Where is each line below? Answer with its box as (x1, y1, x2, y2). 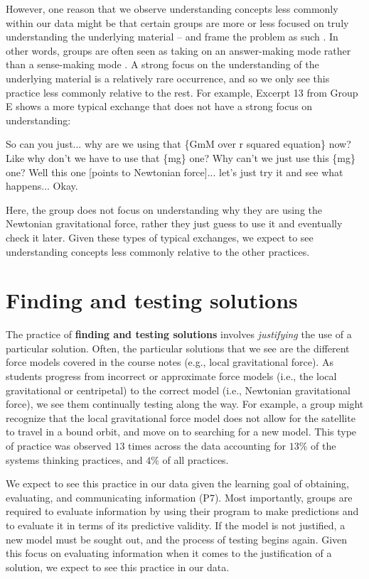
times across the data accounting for (128, 438, 287, 453)
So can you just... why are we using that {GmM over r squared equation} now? (6, 136, 351, 151)
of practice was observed (6, 438, 112, 453)
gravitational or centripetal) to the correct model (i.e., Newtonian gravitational (6, 382, 351, 397)
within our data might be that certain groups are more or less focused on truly (6, 15, 349, 30)
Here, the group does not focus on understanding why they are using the (6, 202, 322, 217)
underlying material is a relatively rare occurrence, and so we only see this (6, 70, 330, 85)
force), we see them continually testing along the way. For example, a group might (6, 396, 364, 411)
